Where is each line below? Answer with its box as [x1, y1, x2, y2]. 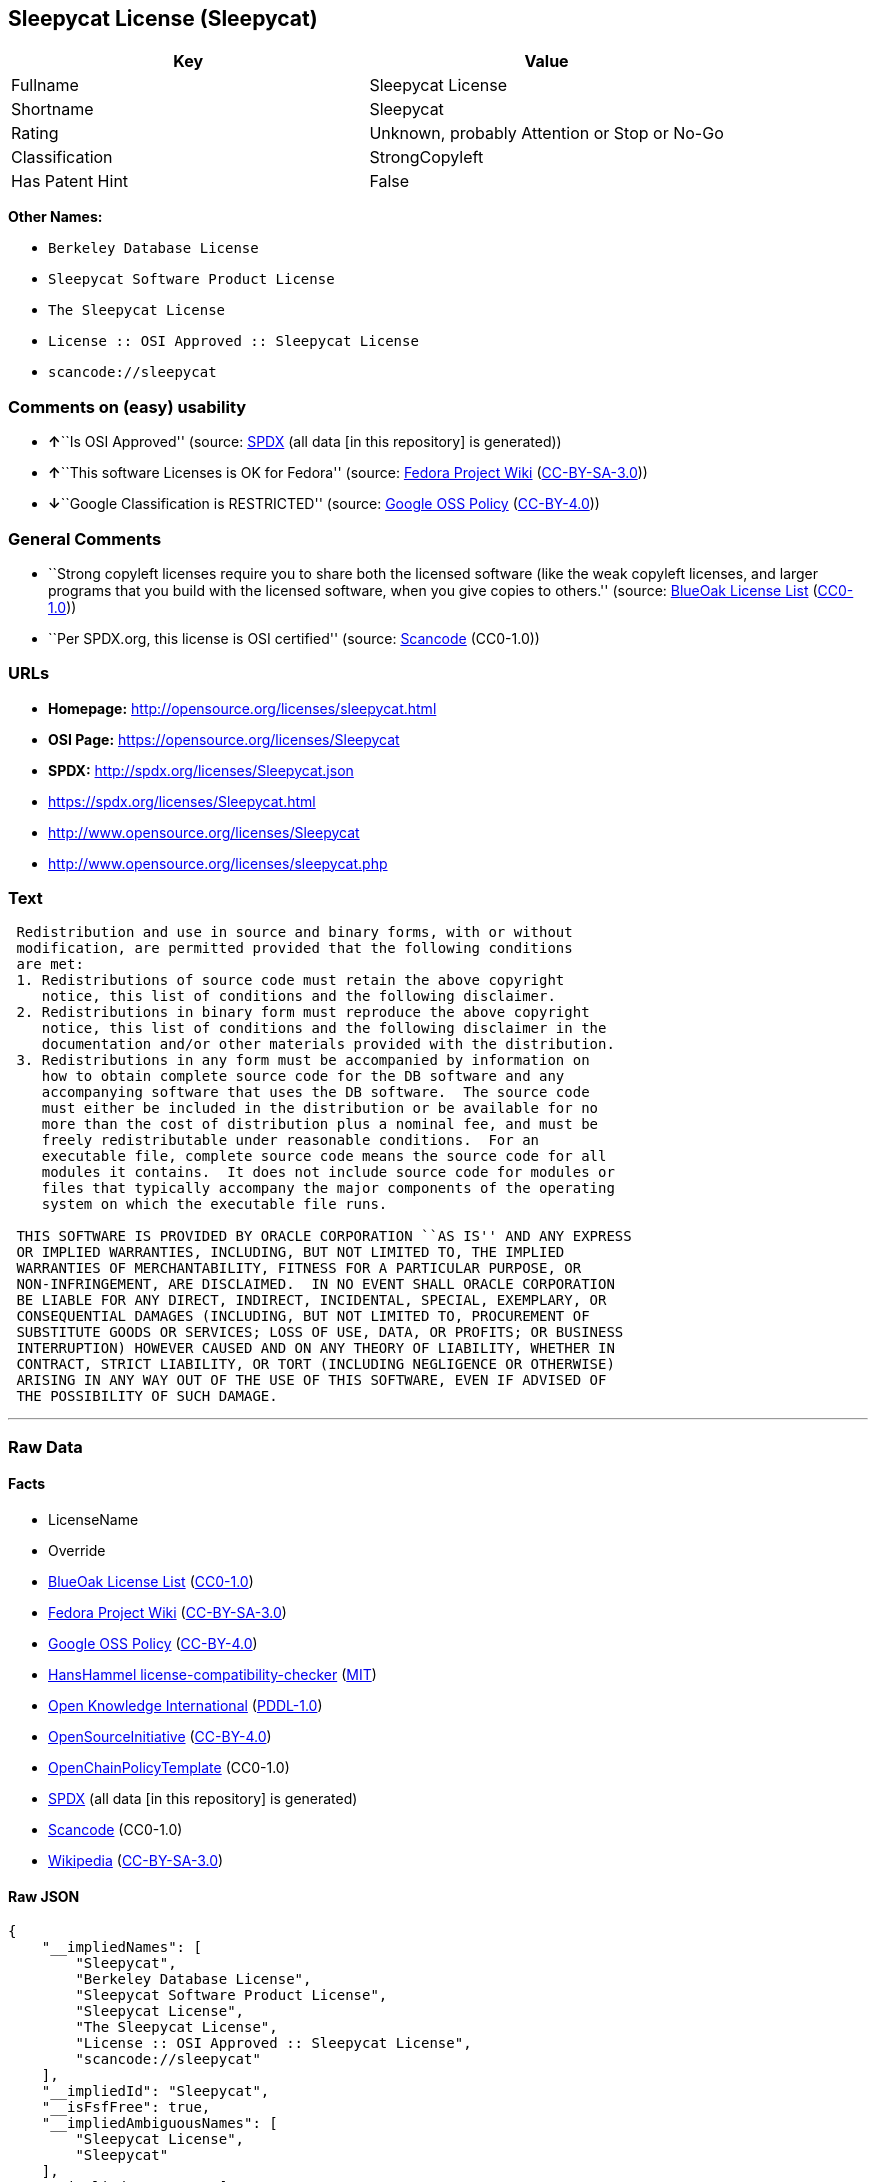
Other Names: [8, 208, 103, 226]
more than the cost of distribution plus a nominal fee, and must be [41, 1116, 599, 1133]
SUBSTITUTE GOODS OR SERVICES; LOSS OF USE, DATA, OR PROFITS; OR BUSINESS [16, 1324, 624, 1341]
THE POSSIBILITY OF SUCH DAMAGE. [16, 1388, 278, 1405]
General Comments [8, 528, 162, 549]
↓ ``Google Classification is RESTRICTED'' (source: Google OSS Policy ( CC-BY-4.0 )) [48, 495, 600, 513]
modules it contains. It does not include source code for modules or [41, 1164, 615, 1181]
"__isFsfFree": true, [41, 2099, 211, 2116]
